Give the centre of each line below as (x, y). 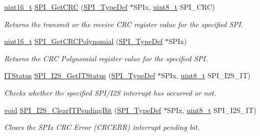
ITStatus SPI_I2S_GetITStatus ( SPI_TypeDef (80, 75)
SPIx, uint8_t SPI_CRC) (174, 7)
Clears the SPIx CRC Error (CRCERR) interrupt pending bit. (102, 127)
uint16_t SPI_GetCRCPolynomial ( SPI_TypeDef (84, 41)
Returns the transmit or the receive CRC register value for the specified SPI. (124, 24)
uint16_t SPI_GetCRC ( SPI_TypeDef (66, 7)
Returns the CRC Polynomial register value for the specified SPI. (106, 58)
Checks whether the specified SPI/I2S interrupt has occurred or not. (110, 92)
